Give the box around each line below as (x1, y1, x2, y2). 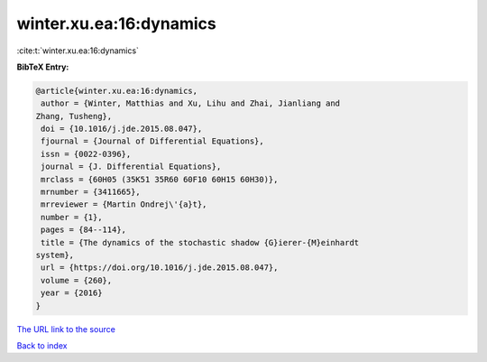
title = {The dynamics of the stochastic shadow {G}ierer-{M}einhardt (41, 237, 360, 247)
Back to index (16, 339, 68, 351)
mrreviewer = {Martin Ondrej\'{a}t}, (41, 200, 207, 209)
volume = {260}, (41, 275, 113, 285)
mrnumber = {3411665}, (41, 187, 142, 198)
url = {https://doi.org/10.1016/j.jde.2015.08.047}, (41, 263, 279, 273)
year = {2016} (41, 288, 103, 298)
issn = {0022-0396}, (41, 149, 132, 159)
